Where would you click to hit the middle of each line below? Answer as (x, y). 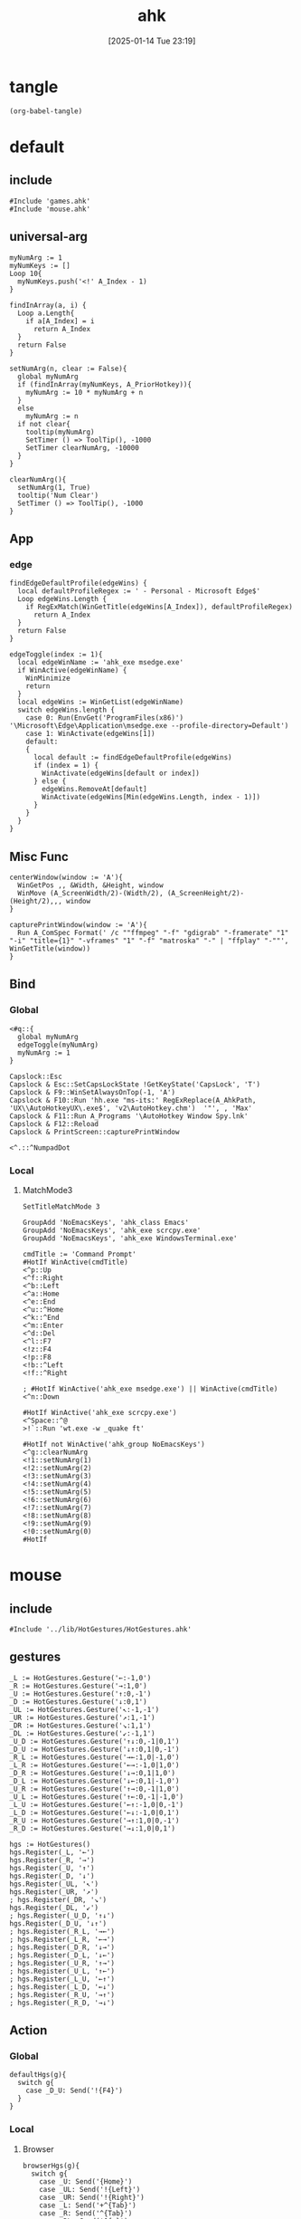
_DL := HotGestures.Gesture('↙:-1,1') (82, 1733)
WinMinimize (48, 679)
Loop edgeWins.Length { (62, 599)
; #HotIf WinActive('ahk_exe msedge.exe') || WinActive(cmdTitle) (150, 1389)
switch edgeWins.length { (66, 710)
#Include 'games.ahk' (50, 201)
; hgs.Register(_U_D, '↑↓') (62, 1916)
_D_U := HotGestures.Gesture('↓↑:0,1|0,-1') (94, 1749)
